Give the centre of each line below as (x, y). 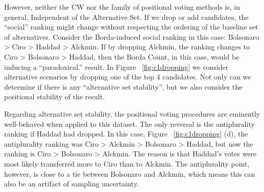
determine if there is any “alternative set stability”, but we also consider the (123, 86)
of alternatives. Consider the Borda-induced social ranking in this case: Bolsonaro (132, 36)
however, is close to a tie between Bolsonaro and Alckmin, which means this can (130, 173)
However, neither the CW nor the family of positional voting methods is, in (122, 7)
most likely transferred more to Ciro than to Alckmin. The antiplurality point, (127, 163)
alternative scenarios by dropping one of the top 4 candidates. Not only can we (128, 77)
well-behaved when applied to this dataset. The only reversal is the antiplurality (129, 124)
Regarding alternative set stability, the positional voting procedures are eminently (132, 113)
